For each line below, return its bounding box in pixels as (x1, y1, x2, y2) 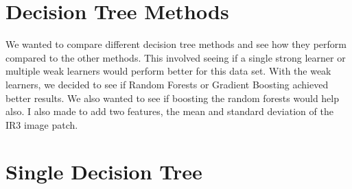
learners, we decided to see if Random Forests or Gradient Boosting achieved (5, 77, 329, 91)
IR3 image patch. (5, 117, 78, 131)
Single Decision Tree (5, 157, 202, 186)
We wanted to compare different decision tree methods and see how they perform (5, 37, 347, 51)
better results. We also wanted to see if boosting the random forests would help (5, 90, 340, 105)
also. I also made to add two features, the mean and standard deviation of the (5, 104, 333, 118)
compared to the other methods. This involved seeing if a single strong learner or (5, 50, 346, 64)
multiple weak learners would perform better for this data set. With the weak (5, 64, 331, 78)
